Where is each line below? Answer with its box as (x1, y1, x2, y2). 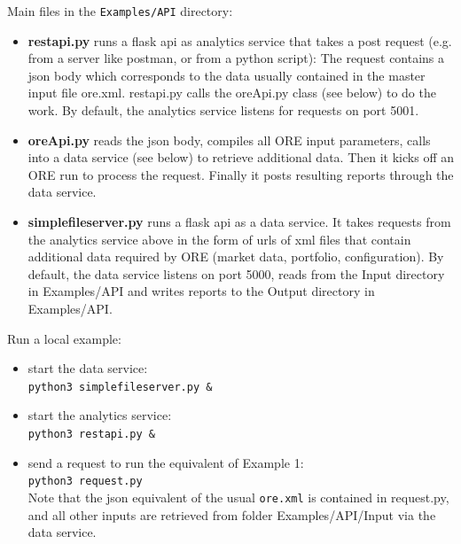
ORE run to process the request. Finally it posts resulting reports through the (27, 165, 454, 183)
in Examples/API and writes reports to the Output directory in (27, 282, 375, 300)
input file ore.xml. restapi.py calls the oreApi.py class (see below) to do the (27, 83, 436, 102)
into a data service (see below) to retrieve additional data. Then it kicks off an (27, 148, 454, 167)
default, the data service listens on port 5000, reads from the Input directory (27, 264, 445, 283)
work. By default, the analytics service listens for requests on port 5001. (27, 101, 419, 120)
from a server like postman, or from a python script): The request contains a (27, 49, 445, 67)
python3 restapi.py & (27, 428, 155, 440)
